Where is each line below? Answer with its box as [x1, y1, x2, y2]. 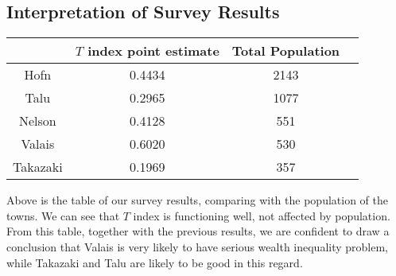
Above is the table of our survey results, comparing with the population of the [6, 192, 388, 208]
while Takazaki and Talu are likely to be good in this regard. [6, 254, 303, 270]
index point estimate [87, 41, 219, 60]
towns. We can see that [6, 207, 120, 224]
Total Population [231, 41, 340, 60]
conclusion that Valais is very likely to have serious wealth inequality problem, [6, 238, 389, 255]
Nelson [18, 111, 56, 130]
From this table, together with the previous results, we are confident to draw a [6, 223, 390, 239]
